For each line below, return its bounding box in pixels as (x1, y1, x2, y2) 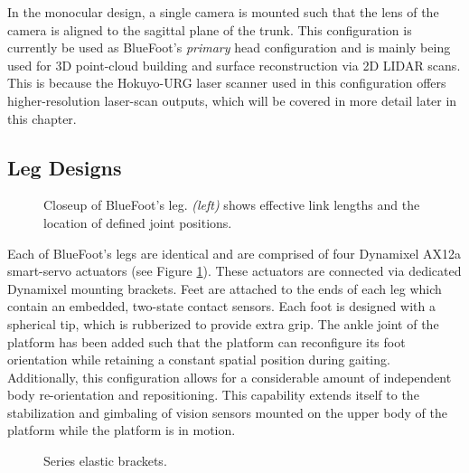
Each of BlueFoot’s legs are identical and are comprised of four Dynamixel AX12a (7, 243, 462, 262)
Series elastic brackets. (43, 451, 167, 470)
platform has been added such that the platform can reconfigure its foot (7, 332, 406, 351)
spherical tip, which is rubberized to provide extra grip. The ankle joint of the (7, 314, 439, 333)
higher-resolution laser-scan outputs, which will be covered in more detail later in (7, 90, 457, 109)
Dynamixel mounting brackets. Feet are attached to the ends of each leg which (7, 279, 442, 298)
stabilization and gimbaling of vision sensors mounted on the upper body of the (7, 402, 448, 421)
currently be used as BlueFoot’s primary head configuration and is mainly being (7, 38, 451, 57)
